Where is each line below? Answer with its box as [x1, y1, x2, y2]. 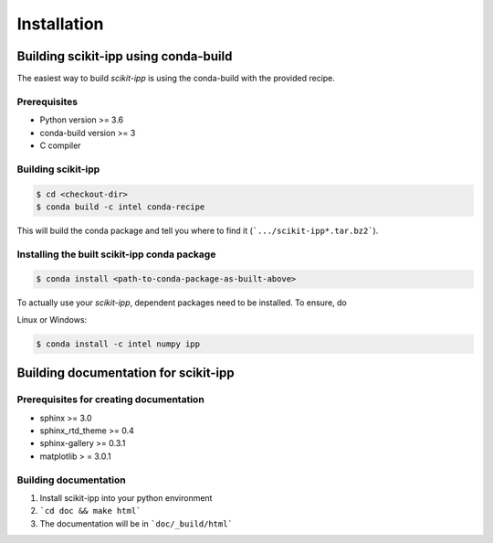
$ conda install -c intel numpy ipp [36, 338, 201, 349]
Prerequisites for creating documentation [16, 393, 205, 406]
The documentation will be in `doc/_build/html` [39, 517, 233, 529]
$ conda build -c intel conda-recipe [36, 201, 205, 212]
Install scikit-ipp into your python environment [39, 492, 213, 503]
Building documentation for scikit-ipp [16, 366, 235, 381]
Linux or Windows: [16, 314, 88, 325]
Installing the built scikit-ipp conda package [16, 248, 216, 261]
